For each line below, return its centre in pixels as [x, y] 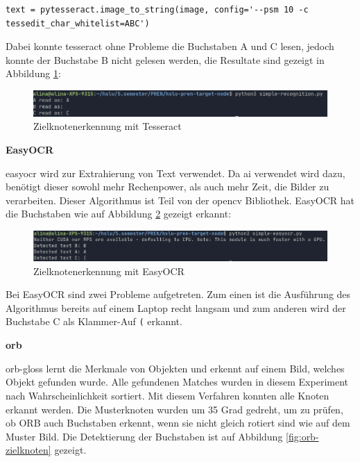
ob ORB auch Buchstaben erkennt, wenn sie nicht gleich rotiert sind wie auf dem [178, 423]
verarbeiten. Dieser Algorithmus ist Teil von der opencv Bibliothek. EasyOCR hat [180, 200]
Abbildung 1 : [33, 73]
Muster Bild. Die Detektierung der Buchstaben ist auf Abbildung [144, 436]
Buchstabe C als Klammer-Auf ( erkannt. [94, 321]
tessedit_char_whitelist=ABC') [78, 23]
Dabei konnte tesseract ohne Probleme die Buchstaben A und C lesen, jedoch [170, 46]
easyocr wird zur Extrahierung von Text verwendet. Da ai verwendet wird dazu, [175, 173]
